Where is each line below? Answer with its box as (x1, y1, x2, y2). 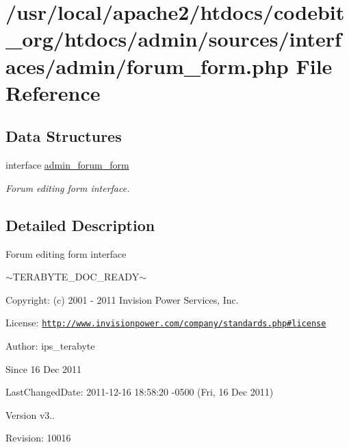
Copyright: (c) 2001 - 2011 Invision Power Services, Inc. (5, 292, 239, 306)
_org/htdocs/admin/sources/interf (5, 25, 341, 53)
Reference (5, 78, 101, 106)
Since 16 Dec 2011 (5, 361, 82, 376)
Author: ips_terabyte (5, 338, 95, 352)
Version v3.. (5, 407, 55, 422)
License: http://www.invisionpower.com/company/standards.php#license (5, 315, 326, 330)
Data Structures (5, 125, 122, 147)
